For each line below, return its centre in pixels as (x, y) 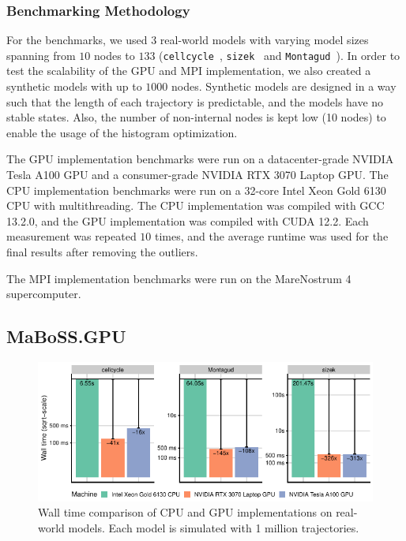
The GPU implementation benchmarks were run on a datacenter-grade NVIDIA (200, 159)
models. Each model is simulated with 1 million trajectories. (214, 528)
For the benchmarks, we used (77, 40)
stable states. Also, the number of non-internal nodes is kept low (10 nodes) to (196, 117)
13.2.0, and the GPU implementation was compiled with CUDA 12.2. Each (188, 220)
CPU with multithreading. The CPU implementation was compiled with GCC (195, 205)
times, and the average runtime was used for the (272, 236)
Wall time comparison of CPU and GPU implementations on (185, 512)
